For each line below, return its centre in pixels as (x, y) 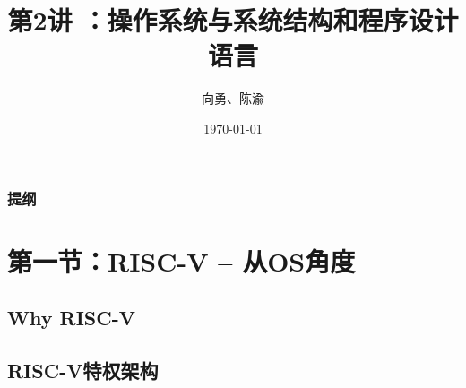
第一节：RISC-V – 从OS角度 (181, 260)
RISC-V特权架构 (83, 370)
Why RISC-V (71, 318)
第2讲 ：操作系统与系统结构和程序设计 (233, 20)
